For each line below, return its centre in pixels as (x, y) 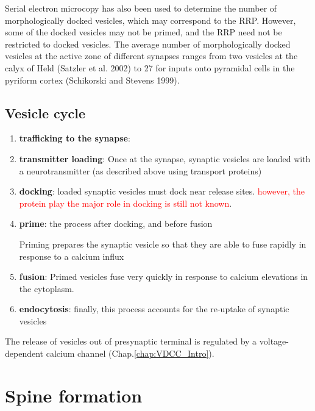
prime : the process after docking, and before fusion (116, 223)
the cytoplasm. (47, 288)
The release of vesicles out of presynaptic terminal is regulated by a (131, 341)
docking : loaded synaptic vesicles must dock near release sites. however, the (162, 191)
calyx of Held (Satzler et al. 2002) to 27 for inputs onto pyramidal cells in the (150, 67)
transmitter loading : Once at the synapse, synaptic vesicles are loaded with (165, 158)
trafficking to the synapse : (75, 138)
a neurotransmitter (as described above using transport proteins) (140, 170)
